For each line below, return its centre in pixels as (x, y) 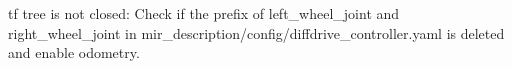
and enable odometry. (74, 52)
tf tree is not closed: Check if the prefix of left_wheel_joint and (204, 13)
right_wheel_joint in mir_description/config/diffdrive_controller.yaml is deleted (256, 32)
